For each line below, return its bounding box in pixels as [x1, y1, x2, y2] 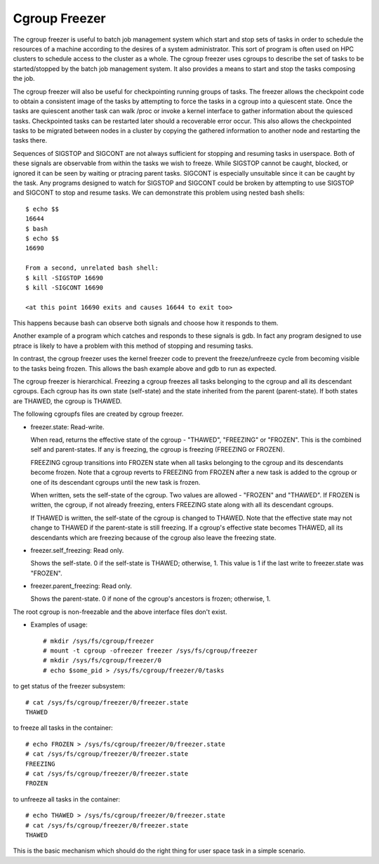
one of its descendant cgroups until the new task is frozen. [30, 478, 201, 486]
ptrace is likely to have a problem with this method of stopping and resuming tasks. [13, 341, 253, 350]
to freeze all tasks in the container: [13, 724, 114, 732]
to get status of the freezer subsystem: [13, 682, 126, 690]
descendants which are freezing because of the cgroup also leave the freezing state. [30, 533, 277, 542]
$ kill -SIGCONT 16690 [25, 283, 104, 292]
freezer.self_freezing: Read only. [30, 546, 124, 554]
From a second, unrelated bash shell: [25, 264, 159, 272]
